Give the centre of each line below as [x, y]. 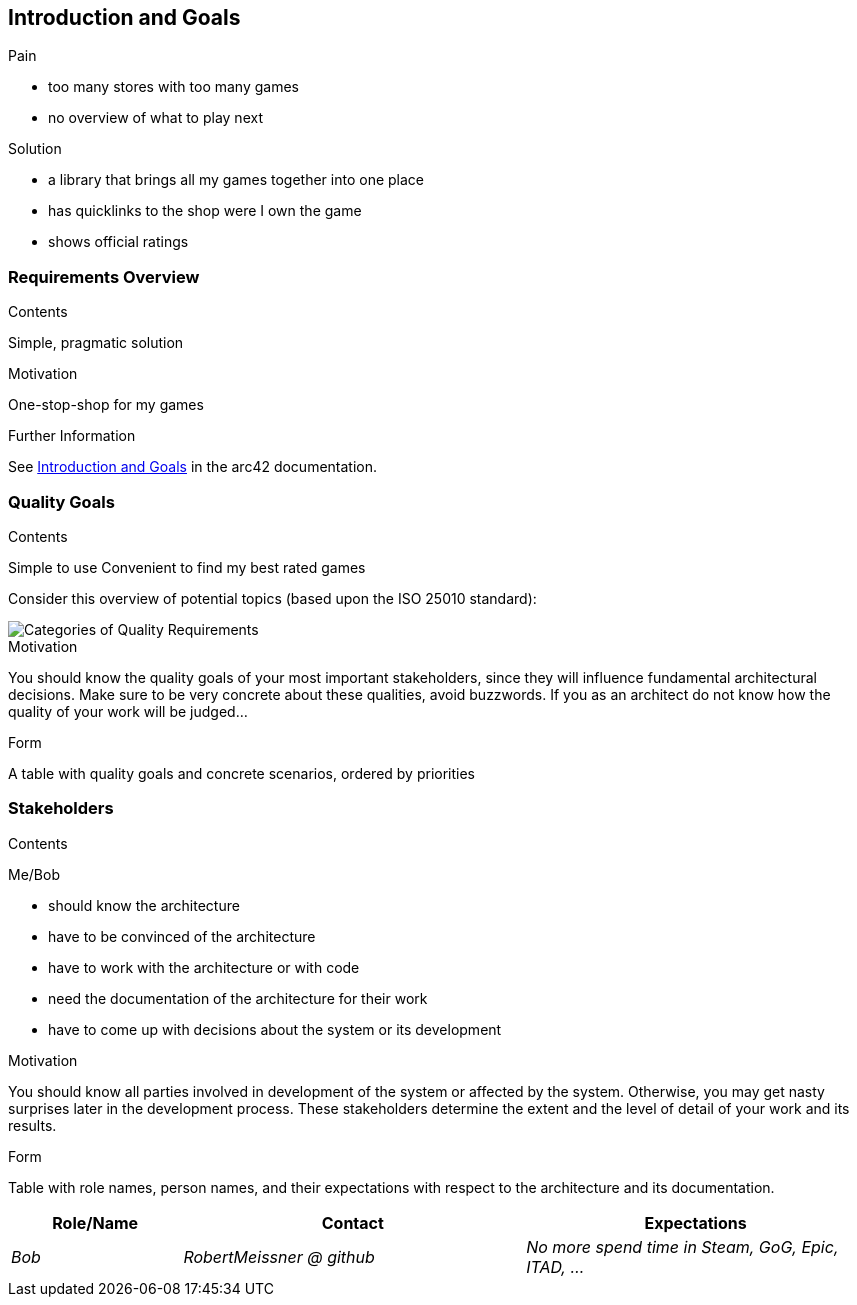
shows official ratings [118, 242]
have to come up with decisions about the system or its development [275, 1029]
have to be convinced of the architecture [182, 936]
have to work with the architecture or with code [204, 967]
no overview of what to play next [155, 118]
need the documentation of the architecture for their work [238, 998]
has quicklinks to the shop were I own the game [205, 211]
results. [32, 1125]
